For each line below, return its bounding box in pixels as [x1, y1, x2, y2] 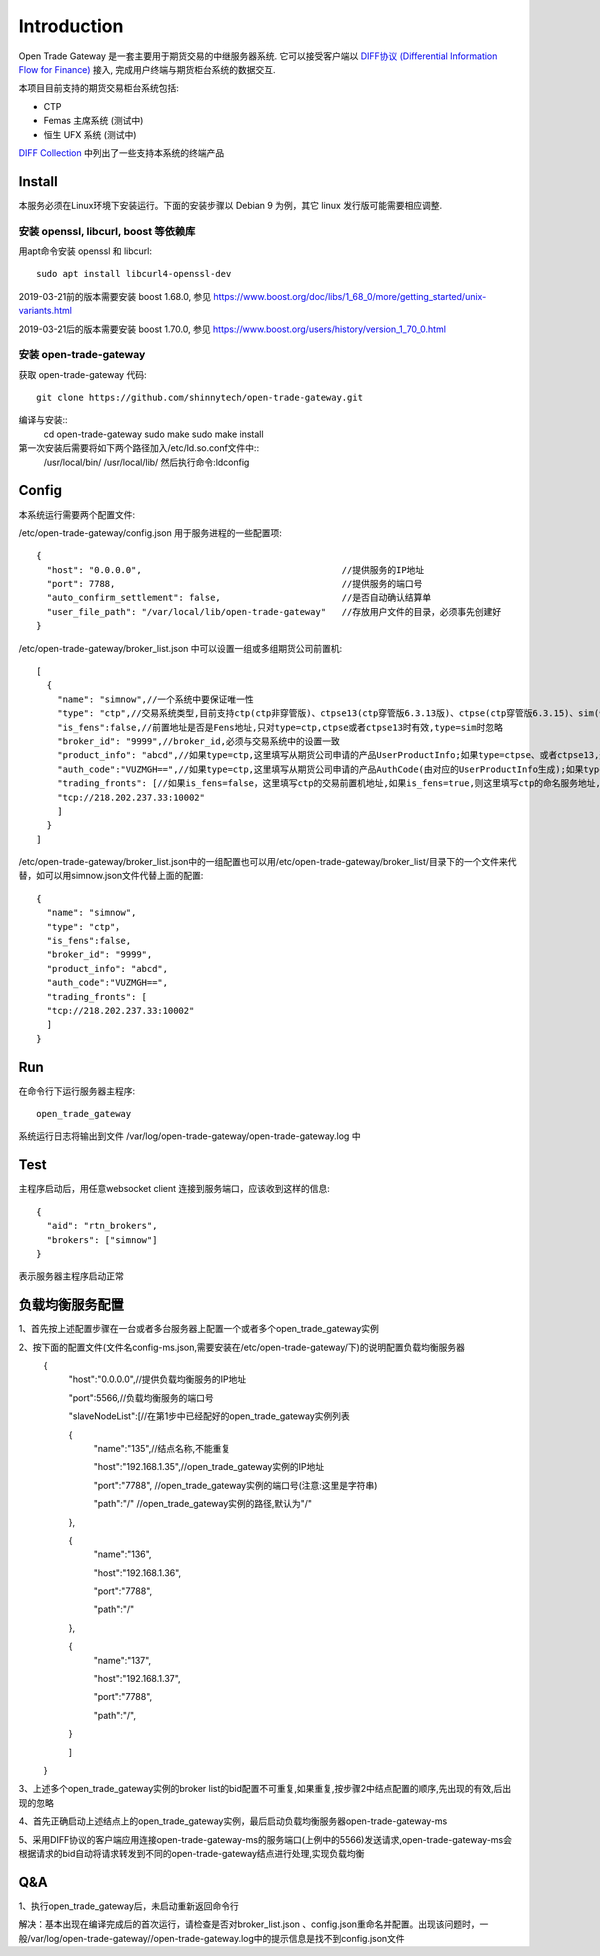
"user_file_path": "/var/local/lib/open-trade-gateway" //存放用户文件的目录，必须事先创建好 [46, 606, 502, 617]
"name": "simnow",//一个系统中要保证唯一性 [56, 693, 254, 705]
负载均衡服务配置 [18, 1296, 124, 1314]
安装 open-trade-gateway [18, 348, 146, 362]
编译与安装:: [18, 414, 69, 426]
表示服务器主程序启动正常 [18, 1270, 124, 1282]
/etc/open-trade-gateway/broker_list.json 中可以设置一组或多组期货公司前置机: [18, 642, 343, 654]
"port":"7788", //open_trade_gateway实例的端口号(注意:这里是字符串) [93, 1479, 378, 1491]
